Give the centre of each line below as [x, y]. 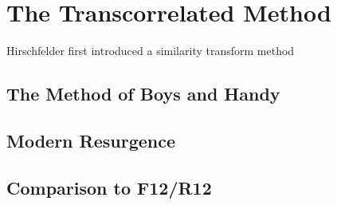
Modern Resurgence [91, 140]
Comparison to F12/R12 [109, 187]
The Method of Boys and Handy [143, 94]
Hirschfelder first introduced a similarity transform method [151, 51]
